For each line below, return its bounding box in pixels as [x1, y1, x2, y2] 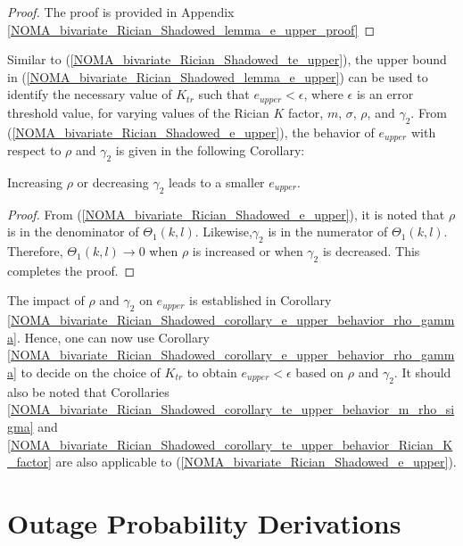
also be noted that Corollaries [7, 382, 169, 401]
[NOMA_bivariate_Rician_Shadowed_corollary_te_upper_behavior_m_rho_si [7, 400, 455, 418]
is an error [356, 85, 414, 103]
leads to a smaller [169, 172, 265, 191]
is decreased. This [322, 242, 420, 261]
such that [198, 85, 250, 103]
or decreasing [77, 172, 149, 191]
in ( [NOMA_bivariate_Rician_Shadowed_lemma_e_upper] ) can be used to [7, 67, 428, 86]
